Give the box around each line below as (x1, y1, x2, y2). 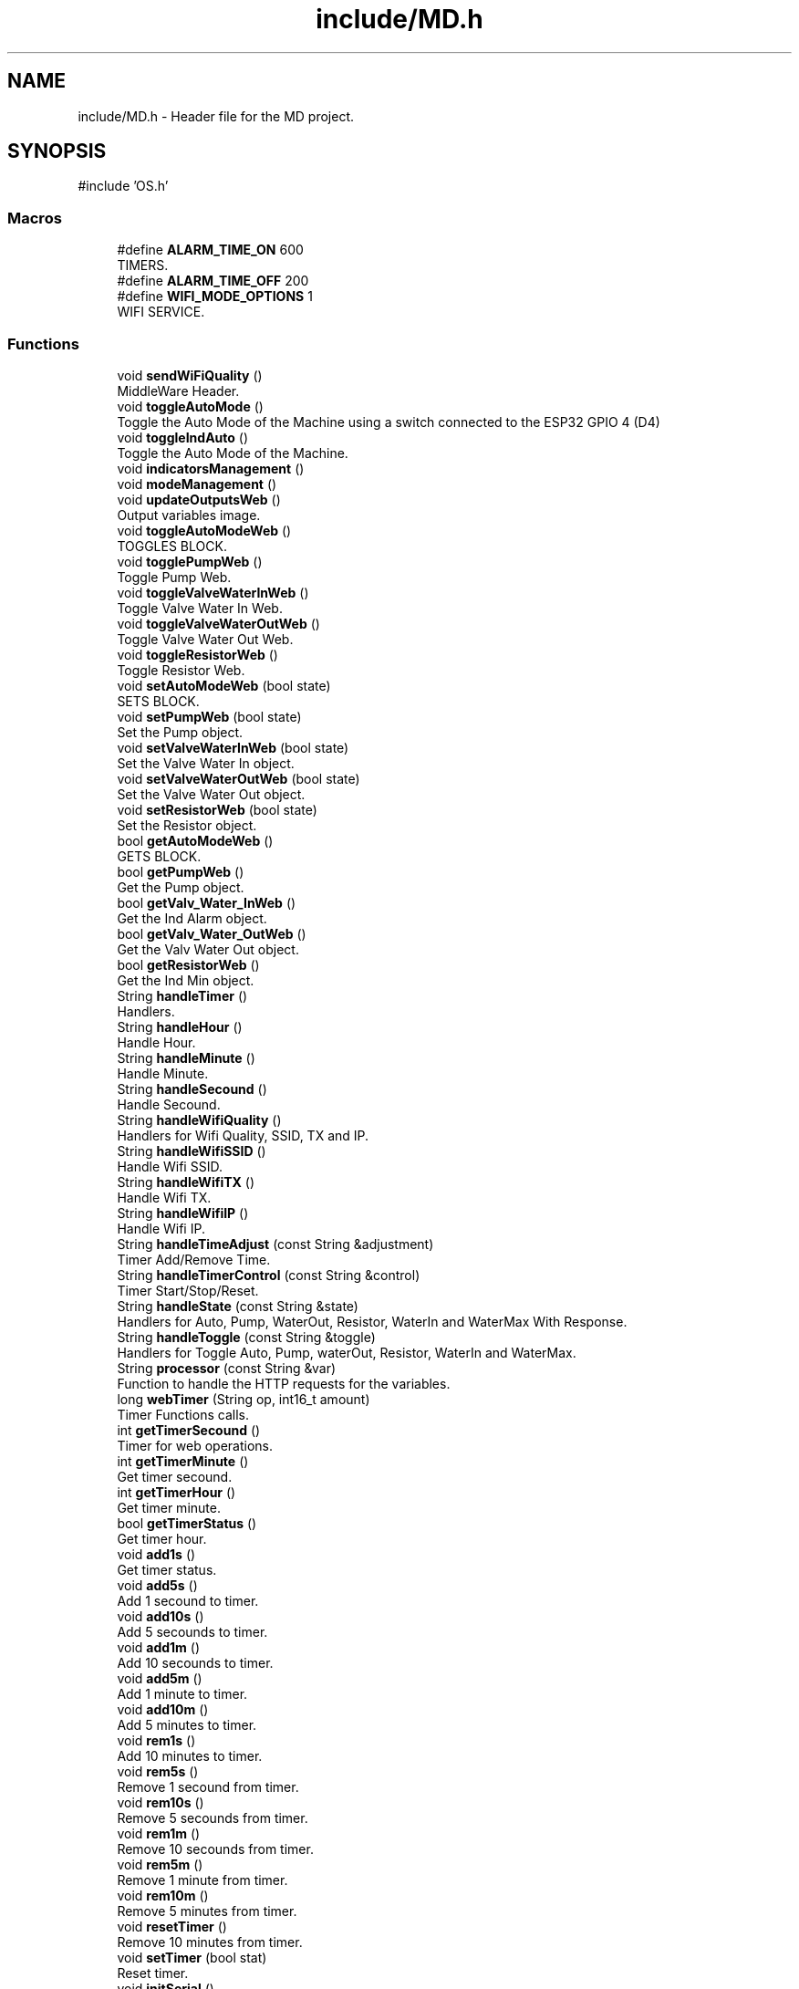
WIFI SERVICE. (117, 304, 205, 320)
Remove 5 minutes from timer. (117, 1902, 297, 1919)
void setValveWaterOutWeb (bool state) (117, 770, 360, 786)
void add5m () (117, 1670, 202, 1686)
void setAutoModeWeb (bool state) (117, 677, 331, 693)
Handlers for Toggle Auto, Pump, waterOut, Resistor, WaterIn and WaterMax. (117, 1344, 576, 1360)
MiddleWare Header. (117, 382, 240, 399)
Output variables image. (117, 506, 261, 523)
